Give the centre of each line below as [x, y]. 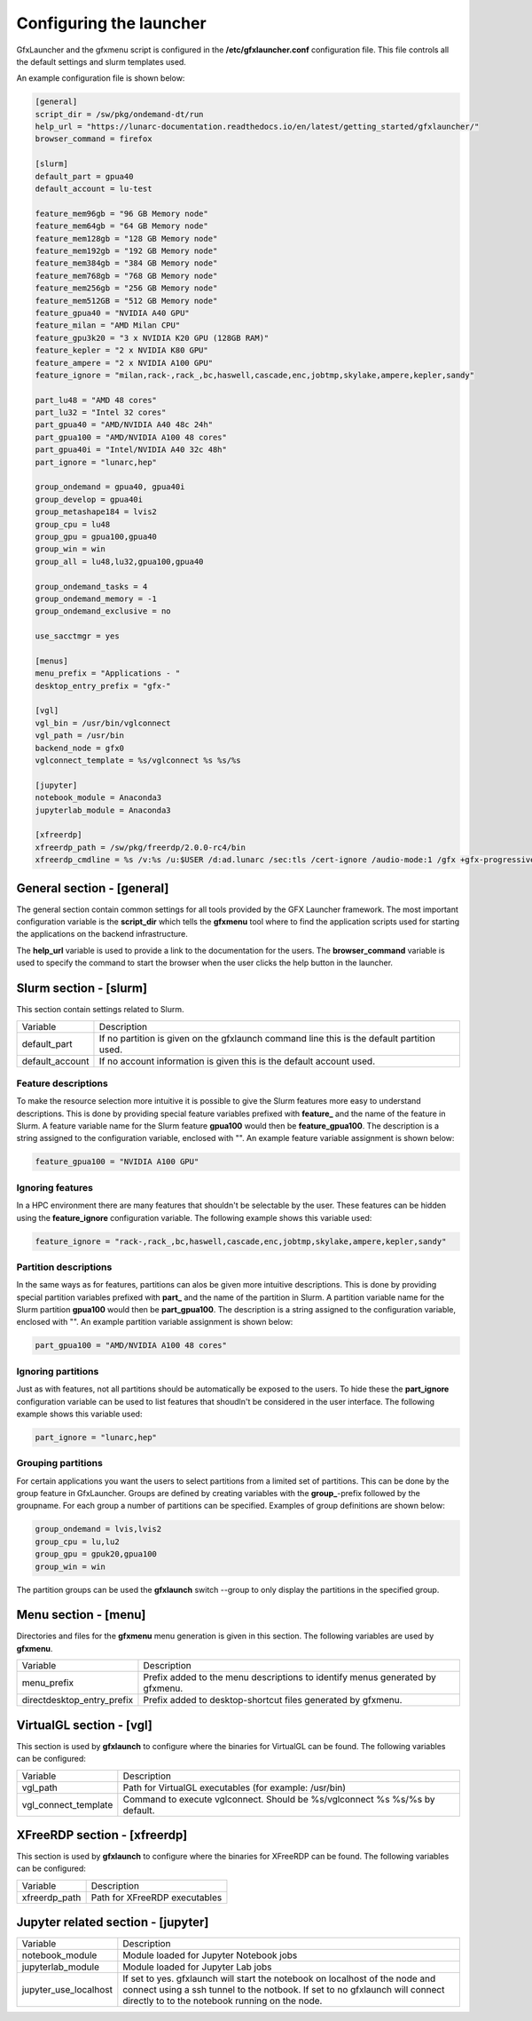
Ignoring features [55, 1187]
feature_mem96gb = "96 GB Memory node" [121, 214]
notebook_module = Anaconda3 [98, 798]
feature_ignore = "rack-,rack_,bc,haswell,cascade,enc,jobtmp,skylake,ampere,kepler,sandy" [241, 1241]
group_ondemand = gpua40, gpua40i [110, 487]
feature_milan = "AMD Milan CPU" [108, 325]
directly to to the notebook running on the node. [223, 2001]
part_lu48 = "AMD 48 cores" [96, 400]
